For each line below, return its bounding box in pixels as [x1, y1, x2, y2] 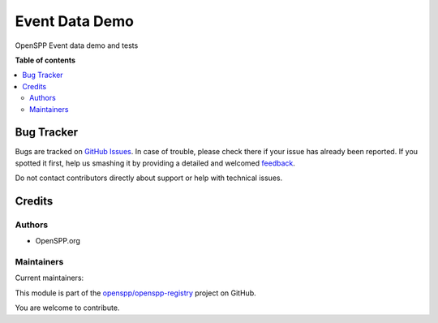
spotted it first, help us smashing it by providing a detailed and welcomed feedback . [15, 158, 296, 168]
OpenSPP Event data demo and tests [15, 41, 139, 50]
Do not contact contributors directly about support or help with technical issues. [15, 173, 283, 183]
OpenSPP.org [35, 236, 81, 246]
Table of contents [15, 55, 76, 65]
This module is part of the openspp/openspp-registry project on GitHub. [15, 288, 256, 298]
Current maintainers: [15, 273, 84, 283]
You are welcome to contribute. [15, 303, 120, 312]
